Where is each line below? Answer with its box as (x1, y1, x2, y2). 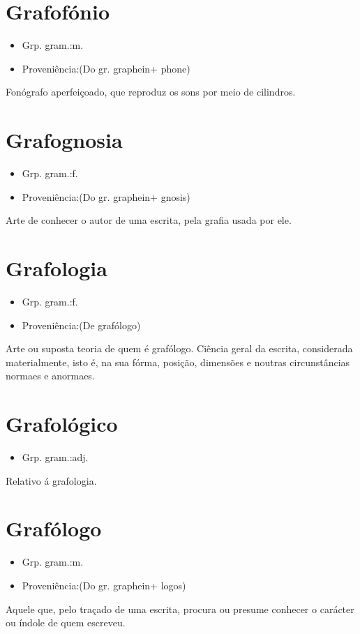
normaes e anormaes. (6, 368, 95, 383)
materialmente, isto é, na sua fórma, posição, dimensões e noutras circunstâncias (6, 354, 350, 369)
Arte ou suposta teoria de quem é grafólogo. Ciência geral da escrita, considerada (6, 341, 353, 356)
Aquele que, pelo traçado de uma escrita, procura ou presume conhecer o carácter (6, 601, 354, 616)
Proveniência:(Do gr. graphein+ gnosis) (22, 189, 190, 204)
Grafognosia (6, 126, 123, 154)
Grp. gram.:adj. (22, 450, 89, 465)
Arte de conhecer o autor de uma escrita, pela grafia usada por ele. (6, 213, 292, 227)
